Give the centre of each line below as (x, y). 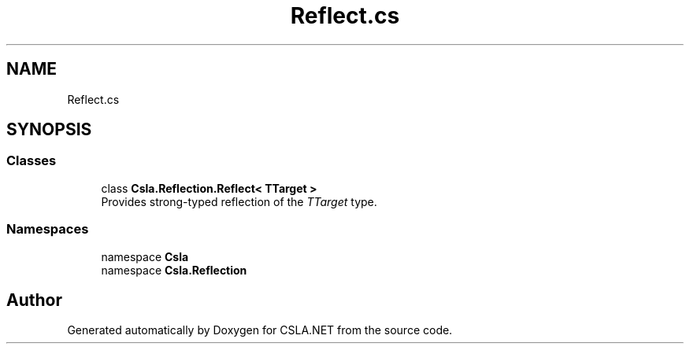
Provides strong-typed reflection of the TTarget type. (239, 201)
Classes (32, 161)
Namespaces (48, 229)
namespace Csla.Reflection (174, 270)
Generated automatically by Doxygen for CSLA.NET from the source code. (260, 330)
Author (34, 300)
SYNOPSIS (49, 130)
